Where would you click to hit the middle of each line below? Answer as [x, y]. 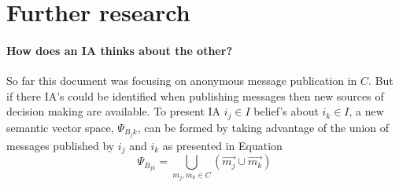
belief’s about [286, 111]
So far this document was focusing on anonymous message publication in [182, 81]
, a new [366, 111]
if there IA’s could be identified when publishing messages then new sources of [195, 95]
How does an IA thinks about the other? [119, 50]
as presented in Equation [222, 145]
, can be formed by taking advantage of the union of [263, 127]
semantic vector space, [60, 127]
